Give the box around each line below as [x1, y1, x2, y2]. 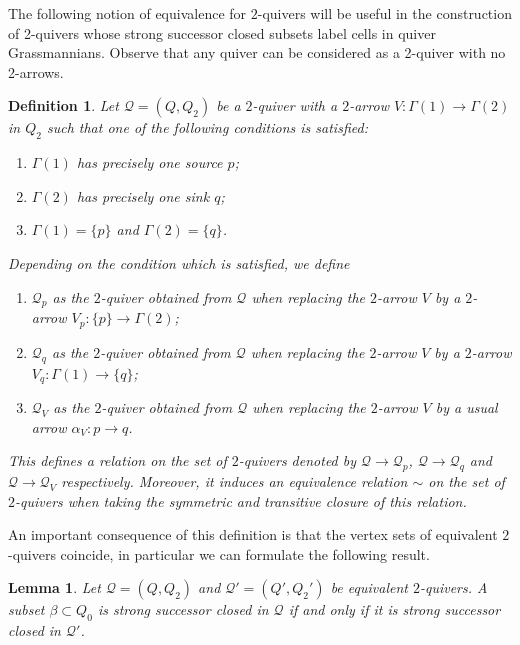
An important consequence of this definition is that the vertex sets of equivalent [8, 524, 498, 545]
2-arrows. [8, 61, 64, 82]
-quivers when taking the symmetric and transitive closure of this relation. [15, 490, 467, 511]
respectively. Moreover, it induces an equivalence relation [61, 471, 408, 492]
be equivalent [330, 577, 408, 598]
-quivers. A [419, 577, 488, 598]
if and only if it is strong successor [288, 599, 501, 620]
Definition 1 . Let [8, 95, 119, 116]
